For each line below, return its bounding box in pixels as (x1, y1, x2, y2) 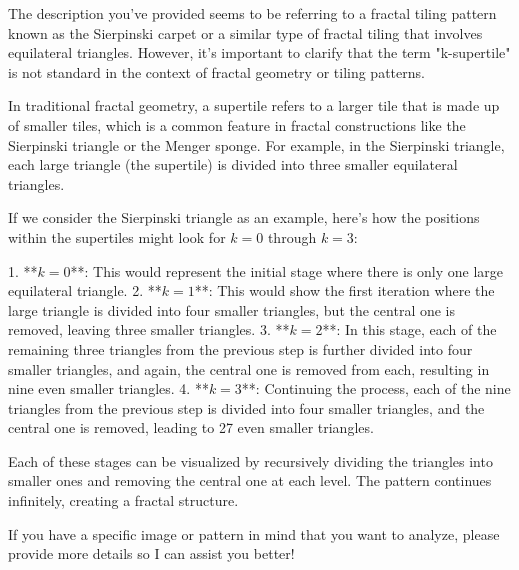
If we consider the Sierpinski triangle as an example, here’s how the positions (8, 207, 480, 228)
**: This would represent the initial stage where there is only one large (70, 260, 504, 281)
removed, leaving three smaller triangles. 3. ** (8, 319, 290, 340)
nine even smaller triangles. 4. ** (8, 378, 209, 399)
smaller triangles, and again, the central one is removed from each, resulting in (8, 358, 490, 379)
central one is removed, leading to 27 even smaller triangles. (8, 417, 374, 438)
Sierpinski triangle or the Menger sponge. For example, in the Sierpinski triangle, (8, 134, 505, 155)
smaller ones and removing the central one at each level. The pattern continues (8, 470, 492, 491)
